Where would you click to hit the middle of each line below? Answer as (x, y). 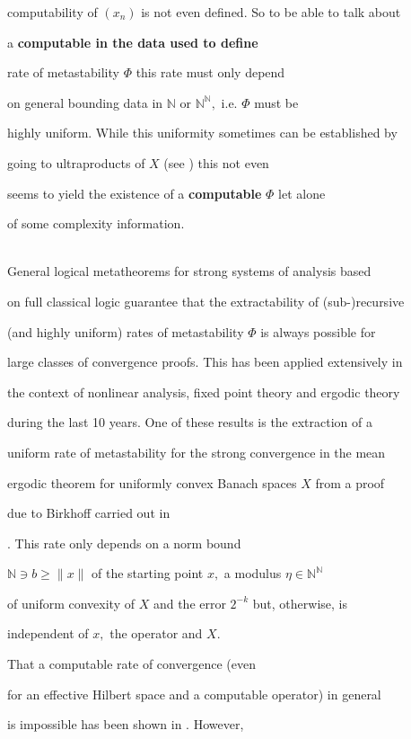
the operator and (156, 633)
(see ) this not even (216, 162)
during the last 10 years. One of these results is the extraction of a (190, 422)
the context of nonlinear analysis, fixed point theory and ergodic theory (204, 392)
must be (276, 102)
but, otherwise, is (300, 603)
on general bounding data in (85, 102)
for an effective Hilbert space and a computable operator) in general (194, 694)
